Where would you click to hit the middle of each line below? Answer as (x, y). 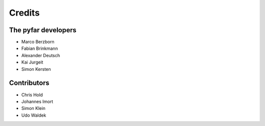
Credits (25, 13)
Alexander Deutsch (41, 55)
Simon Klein (33, 108)
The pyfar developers (43, 30)
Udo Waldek (34, 115)
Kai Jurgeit (32, 62)
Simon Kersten (36, 69)
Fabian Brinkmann (40, 48)
